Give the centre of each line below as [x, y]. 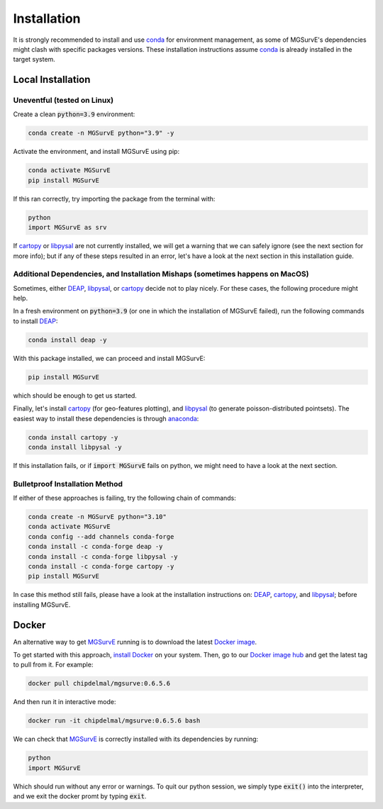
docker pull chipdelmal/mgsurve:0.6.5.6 [99, 684]
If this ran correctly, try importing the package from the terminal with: [114, 199]
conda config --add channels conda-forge [101, 536]
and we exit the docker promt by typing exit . [80, 796]
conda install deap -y [67, 340]
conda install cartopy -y [73, 437]
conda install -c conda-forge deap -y [95, 547]
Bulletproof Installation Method [68, 484]
